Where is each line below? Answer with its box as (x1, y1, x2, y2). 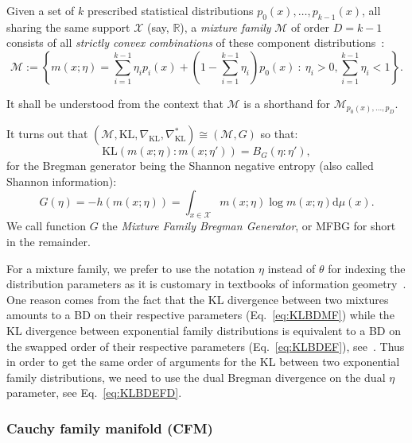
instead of (267, 260, 316, 276)
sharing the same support (6, 18, 130, 35)
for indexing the (328, 260, 406, 276)
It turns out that (6, 125, 88, 142)
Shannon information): (6, 172, 117, 189)
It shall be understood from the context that (6, 94, 223, 111)
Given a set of (6, 2, 75, 18)
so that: (260, 125, 298, 142)
